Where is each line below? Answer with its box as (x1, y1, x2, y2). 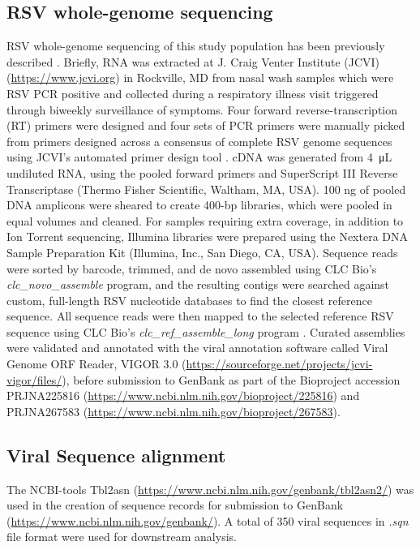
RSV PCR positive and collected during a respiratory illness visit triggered (6, 84, 379, 101)
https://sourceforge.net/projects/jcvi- (186, 355, 373, 372)
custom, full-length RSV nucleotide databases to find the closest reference (6, 291, 372, 308)
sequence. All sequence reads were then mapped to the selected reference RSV (6, 307, 394, 324)
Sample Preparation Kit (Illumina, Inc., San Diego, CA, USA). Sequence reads (6, 243, 398, 260)
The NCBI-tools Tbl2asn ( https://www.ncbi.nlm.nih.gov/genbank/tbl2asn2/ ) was (6, 480, 414, 497)
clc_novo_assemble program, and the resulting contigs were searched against (6, 276, 390, 293)
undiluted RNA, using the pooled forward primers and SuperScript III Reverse (6, 164, 398, 181)
